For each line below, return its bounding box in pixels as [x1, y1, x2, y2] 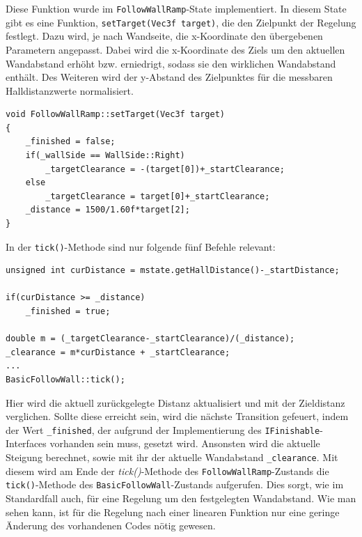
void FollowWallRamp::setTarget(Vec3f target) [6, 109, 225, 120]
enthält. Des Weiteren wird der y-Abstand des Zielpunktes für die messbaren [6, 70, 333, 84]
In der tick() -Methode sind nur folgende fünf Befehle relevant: [6, 239, 276, 254]
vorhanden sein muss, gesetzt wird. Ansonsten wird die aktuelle [49, 436, 320, 451]
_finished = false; [25, 137, 116, 147]
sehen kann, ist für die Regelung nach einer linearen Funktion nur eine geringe [6, 504, 340, 519]
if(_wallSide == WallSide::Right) [25, 150, 185, 161]
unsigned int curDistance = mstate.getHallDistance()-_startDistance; [6, 265, 340, 276]
